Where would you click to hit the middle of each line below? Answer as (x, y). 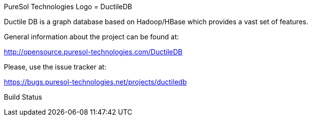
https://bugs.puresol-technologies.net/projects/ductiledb (95, 82)
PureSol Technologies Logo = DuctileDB (68, 7)
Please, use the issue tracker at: (55, 67)
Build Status (23, 97)
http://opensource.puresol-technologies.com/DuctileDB (93, 52)
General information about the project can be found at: (91, 37)
